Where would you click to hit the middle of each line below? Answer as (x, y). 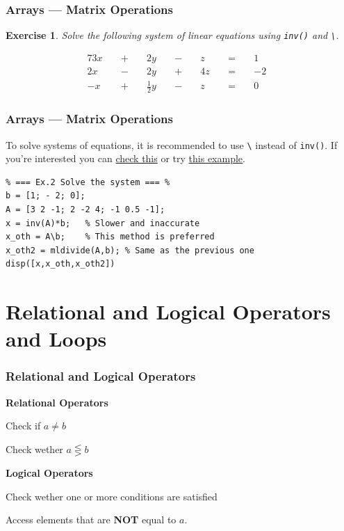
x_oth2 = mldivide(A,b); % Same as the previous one (130, 250)
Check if (23, 426)
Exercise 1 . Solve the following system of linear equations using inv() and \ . (172, 35)
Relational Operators (57, 402)
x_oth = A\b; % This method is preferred (110, 237)
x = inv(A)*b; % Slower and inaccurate (103, 223)
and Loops (56, 339)
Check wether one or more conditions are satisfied (112, 496)
